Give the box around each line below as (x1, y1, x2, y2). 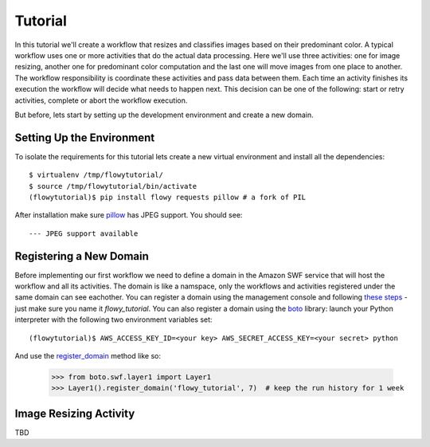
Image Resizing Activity (14, 406, 135, 420)
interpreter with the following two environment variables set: (14, 315, 213, 324)
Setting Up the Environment (14, 131, 155, 144)
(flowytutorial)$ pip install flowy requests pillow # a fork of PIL (29, 192, 307, 202)
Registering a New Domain (14, 249, 149, 263)
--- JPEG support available (29, 229, 139, 238)
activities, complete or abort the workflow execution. (14, 96, 188, 105)
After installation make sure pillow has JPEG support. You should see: (14, 210, 243, 220)
